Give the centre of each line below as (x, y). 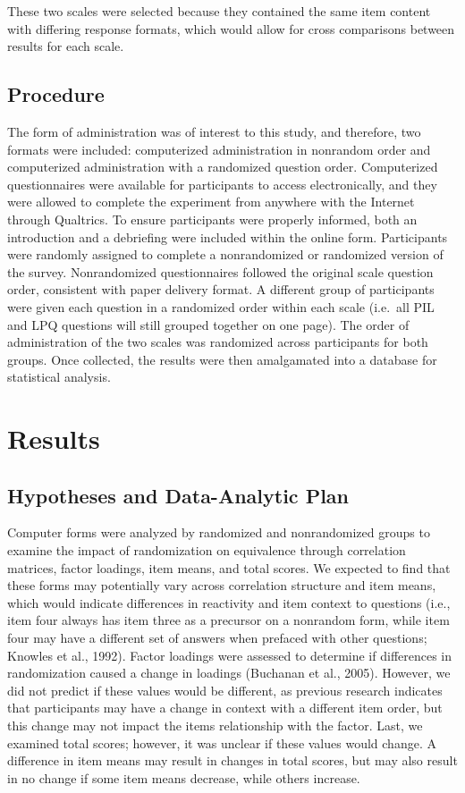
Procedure (56, 94)
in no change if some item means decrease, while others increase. (184, 777)
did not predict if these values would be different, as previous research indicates (225, 690)
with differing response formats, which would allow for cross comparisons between (231, 28)
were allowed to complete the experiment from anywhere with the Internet (211, 202)
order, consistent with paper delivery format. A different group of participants (221, 289)
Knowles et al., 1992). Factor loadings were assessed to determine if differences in (230, 655)
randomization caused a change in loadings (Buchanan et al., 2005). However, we (229, 673)
